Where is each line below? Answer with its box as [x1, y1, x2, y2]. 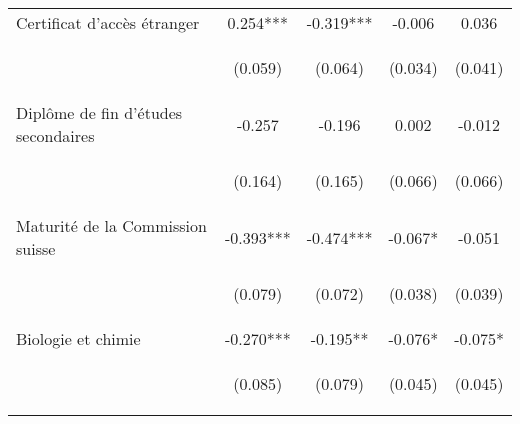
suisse [16, 237, 56, 260]
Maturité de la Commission [16, 214, 207, 237]
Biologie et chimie [16, 327, 141, 350]
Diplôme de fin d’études [16, 101, 183, 124]
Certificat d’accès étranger [16, 11, 200, 34]
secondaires [16, 124, 95, 147]
